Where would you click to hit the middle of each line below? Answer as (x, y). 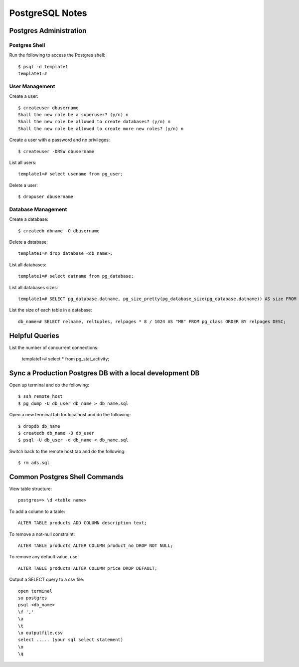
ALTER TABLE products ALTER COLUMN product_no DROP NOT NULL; (96, 545)
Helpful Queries (34, 336)
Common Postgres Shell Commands (67, 477)
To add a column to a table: (37, 511)
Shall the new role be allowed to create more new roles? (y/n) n (101, 129)
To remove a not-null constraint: (42, 534)
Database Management (38, 209)
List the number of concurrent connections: (54, 347)
